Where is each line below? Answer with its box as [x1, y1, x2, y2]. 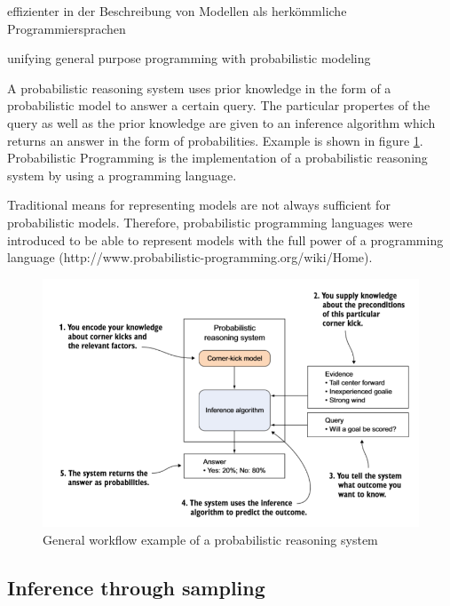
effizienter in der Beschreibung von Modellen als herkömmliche [7, 2, 347, 20]
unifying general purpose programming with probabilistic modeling [7, 49, 371, 68]
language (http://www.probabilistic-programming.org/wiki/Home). [7, 248, 373, 267]
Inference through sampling [7, 573, 265, 601]
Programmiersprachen [7, 19, 126, 37]
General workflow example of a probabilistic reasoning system [43, 530, 378, 548]
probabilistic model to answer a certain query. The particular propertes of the [7, 96, 430, 115]
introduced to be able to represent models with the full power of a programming [7, 230, 444, 249]
